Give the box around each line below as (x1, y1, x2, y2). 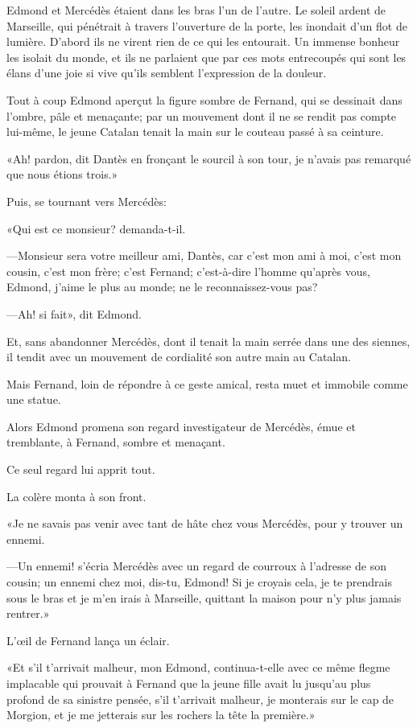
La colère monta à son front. (6, 487, 147, 504)
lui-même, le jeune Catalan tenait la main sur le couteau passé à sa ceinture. (6, 123, 384, 140)
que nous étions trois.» (6, 166, 118, 183)
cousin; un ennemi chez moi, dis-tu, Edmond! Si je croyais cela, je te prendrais (6, 574, 392, 590)
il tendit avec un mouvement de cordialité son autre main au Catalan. (6, 348, 351, 365)
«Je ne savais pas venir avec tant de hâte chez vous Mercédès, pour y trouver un (6, 515, 403, 532)
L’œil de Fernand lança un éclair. (6, 631, 170, 648)
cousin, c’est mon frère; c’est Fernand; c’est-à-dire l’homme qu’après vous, (6, 262, 370, 279)
